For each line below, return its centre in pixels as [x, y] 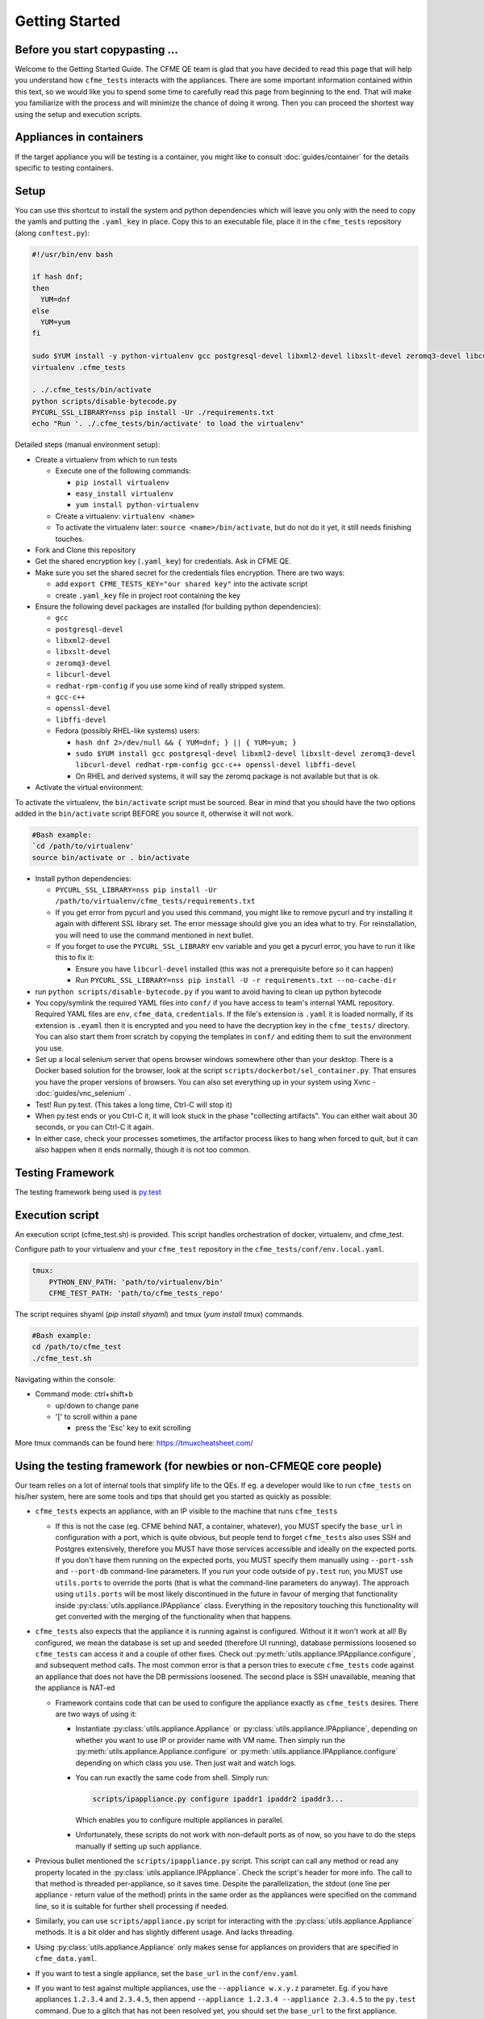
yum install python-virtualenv [137, 505]
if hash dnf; [58, 277]
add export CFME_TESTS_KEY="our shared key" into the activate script [181, 584]
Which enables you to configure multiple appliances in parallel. [179, 1820]
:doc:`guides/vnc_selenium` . [83, 1093]
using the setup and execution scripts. [79, 114]
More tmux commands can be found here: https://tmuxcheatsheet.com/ [134, 1442]
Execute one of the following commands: [123, 471]
